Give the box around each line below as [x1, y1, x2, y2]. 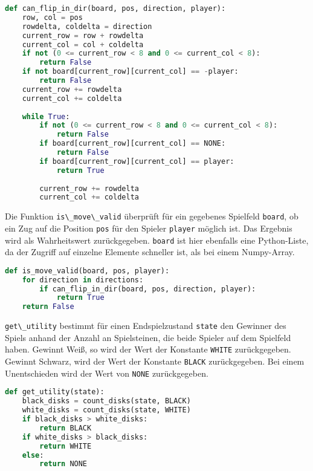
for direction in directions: [22, 275, 144, 284]
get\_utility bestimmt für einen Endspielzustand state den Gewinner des [5, 319, 286, 332]
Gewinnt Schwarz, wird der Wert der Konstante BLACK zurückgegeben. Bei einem [5, 355, 305, 368]
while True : [22, 112, 70, 121]
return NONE [39, 460, 88, 469]
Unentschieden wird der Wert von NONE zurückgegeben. [5, 366, 208, 379]
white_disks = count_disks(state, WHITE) [22, 406, 191, 415]
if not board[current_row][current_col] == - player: [22, 67, 239, 76]
